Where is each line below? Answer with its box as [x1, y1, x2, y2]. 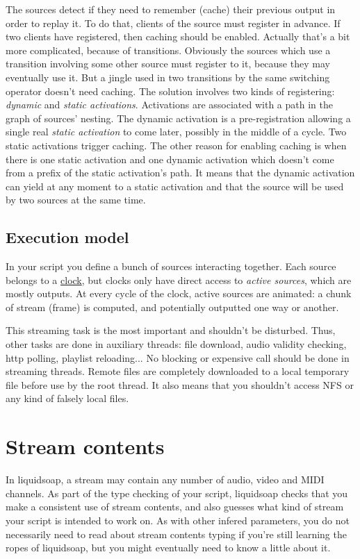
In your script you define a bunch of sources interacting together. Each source [6, 259, 336, 274]
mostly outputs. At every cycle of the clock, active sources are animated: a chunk [6, 286, 352, 301]
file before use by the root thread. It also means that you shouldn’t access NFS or [6, 377, 354, 392]
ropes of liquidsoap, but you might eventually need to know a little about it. [6, 540, 331, 555]
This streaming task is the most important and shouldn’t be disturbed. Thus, [6, 323, 336, 337]
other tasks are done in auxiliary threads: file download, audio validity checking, [6, 337, 347, 351]
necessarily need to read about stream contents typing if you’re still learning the [6, 526, 347, 541]
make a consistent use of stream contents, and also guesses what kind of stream [6, 499, 344, 514]
